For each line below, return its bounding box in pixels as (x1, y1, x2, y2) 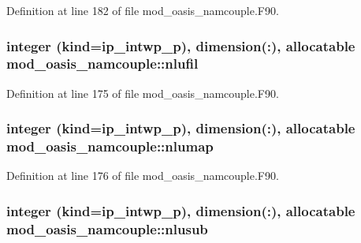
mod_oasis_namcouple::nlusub (6, 219, 208, 238)
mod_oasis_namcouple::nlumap (6, 136, 214, 156)
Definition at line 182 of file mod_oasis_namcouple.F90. (6, 2, 279, 18)
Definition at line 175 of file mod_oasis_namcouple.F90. (6, 84, 279, 101)
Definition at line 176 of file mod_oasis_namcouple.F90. (6, 167, 279, 184)
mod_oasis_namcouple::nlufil (6, 54, 199, 73)
